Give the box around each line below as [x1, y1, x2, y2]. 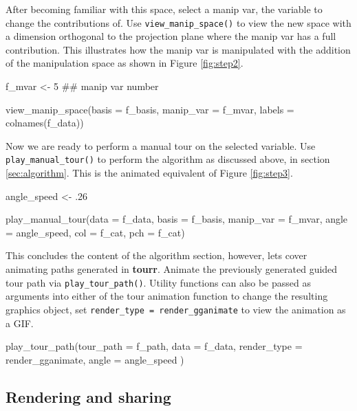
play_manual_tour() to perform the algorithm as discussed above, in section [6, 152, 330, 166]
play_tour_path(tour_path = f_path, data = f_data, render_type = [6, 339, 303, 353]
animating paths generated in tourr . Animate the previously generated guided [6, 262, 338, 276]
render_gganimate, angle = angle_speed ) [6, 352, 184, 366]
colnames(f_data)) [6, 115, 84, 130]
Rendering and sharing [6, 386, 171, 407]
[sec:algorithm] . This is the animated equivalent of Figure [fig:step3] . [6, 166, 293, 180]
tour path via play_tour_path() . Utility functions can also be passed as [6, 275, 311, 289]
